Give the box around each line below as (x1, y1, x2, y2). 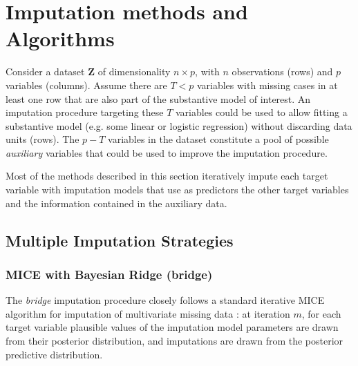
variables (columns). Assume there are (6, 77, 167, 92)
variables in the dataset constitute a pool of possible (108, 132, 329, 146)
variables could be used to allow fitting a (176, 105, 348, 119)
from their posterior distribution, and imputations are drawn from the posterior (6, 334, 343, 348)
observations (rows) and (232, 64, 333, 79)
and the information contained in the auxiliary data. (6, 195, 227, 210)
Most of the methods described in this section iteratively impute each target (6, 168, 328, 183)
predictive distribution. (6, 347, 103, 361)
